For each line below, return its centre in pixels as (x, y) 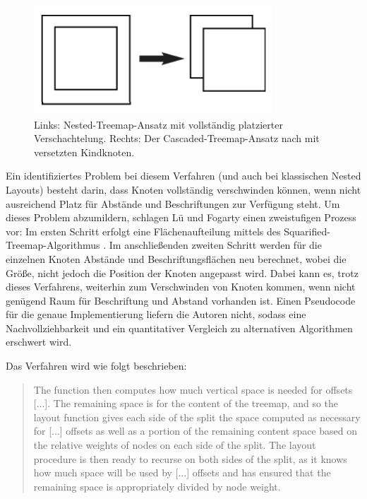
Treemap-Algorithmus (53, 245)
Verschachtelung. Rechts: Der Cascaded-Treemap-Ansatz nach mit (177, 138)
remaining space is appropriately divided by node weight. (157, 486)
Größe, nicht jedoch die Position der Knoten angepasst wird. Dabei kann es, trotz (182, 272)
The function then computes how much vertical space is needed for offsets (193, 389)
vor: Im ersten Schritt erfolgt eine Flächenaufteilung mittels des (143, 231)
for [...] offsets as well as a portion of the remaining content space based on (195, 431)
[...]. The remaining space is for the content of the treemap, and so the (186, 403)
